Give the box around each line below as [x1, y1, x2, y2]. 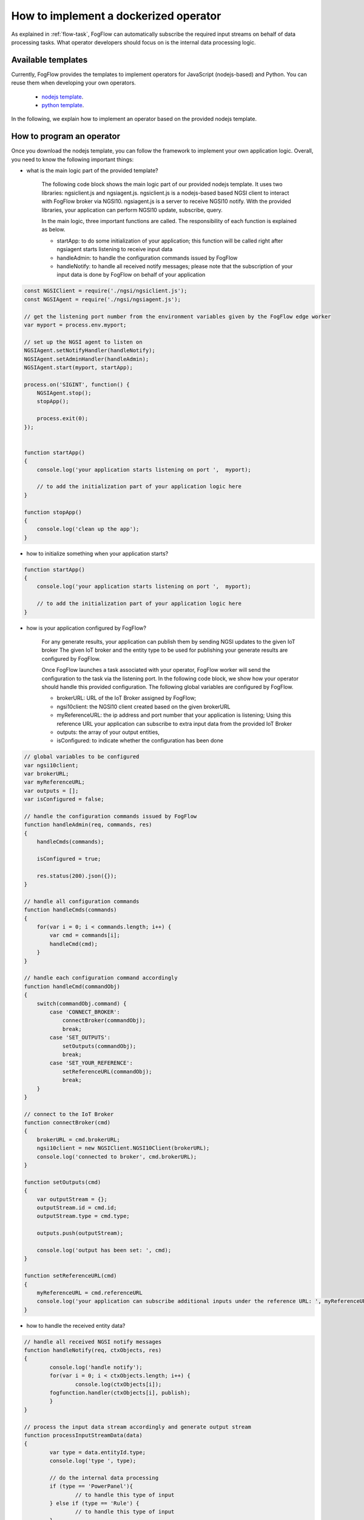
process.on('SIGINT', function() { [24, 381, 130, 388]
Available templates [11, 55, 88, 65]
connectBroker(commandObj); [62, 1017, 146, 1024]
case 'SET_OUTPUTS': [49, 1034, 111, 1041]
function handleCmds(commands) [24, 907, 118, 913]
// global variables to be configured [24, 753, 140, 760]
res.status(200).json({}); [36, 872, 118, 879]
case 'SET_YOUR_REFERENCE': [49, 1060, 133, 1066]
